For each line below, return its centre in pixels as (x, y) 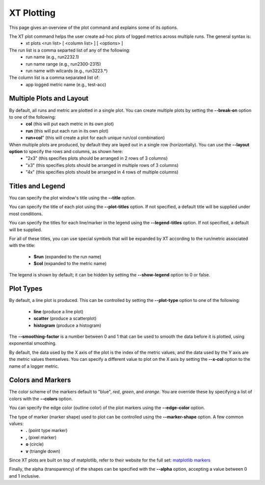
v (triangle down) (43, 451)
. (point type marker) (47, 431)
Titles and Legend (37, 186)
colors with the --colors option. (41, 399)
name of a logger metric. (34, 366)
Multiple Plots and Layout (49, 98)
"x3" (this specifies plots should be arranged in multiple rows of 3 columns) (102, 165)
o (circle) (35, 444)
